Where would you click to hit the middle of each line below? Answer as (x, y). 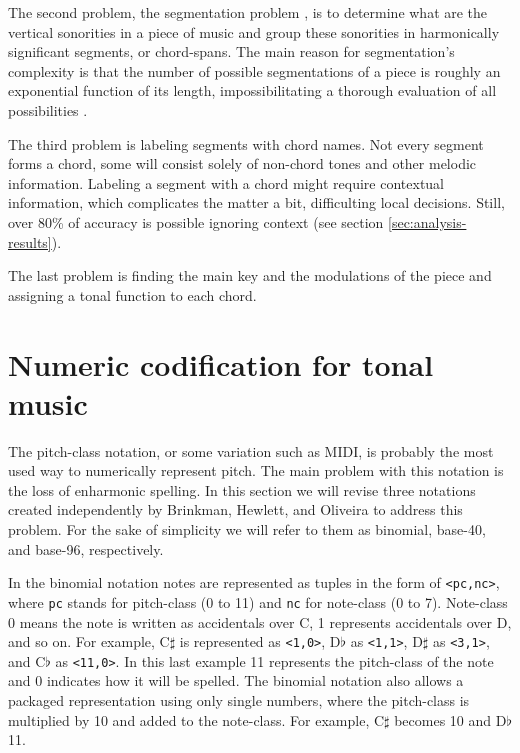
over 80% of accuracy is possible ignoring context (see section (196, 221)
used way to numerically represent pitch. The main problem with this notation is (256, 470)
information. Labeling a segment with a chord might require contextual (226, 182)
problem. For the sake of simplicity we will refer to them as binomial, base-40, (247, 529)
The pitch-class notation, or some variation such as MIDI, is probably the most (251, 450)
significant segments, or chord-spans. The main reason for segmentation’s (231, 51)
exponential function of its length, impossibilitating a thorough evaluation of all (252, 90)
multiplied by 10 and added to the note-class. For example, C (196, 719)
